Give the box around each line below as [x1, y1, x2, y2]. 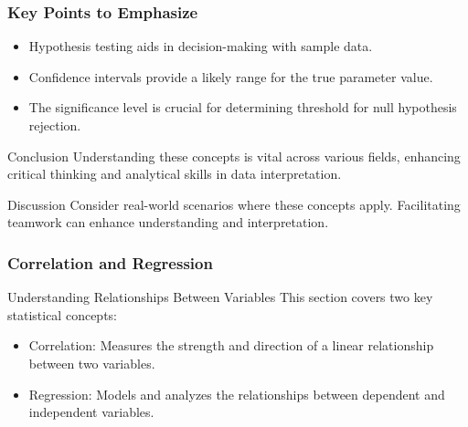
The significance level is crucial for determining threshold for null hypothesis [28, 98, 457, 117]
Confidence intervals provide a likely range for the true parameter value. [28, 67, 433, 86]
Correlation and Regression [7, 251, 213, 274]
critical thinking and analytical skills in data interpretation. [7, 164, 342, 183]
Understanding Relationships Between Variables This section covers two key [7, 287, 433, 307]
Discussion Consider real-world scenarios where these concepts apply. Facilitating [7, 194, 461, 213]
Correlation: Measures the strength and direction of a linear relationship [28, 336, 434, 355]
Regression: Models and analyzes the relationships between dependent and [28, 384, 445, 403]
